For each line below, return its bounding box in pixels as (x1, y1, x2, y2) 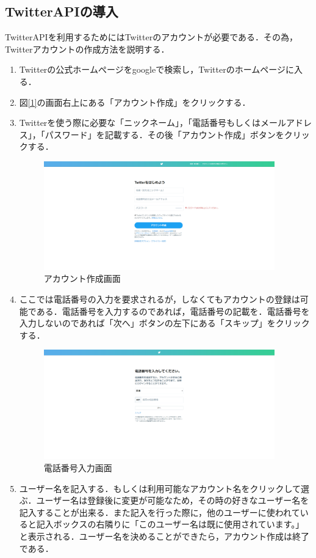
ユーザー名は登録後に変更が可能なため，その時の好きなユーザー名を (36, 494, 309, 507)
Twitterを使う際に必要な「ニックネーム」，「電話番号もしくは (19, 116, 260, 129)
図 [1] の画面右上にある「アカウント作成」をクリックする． (19, 95, 251, 108)
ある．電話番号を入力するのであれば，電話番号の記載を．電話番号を (36, 304, 310, 317)
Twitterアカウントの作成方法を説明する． (5, 42, 170, 55)
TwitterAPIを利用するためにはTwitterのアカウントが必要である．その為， (5, 31, 298, 43)
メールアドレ (260, 116, 312, 129)
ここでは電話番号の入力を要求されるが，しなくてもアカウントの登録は (19, 293, 300, 306)
